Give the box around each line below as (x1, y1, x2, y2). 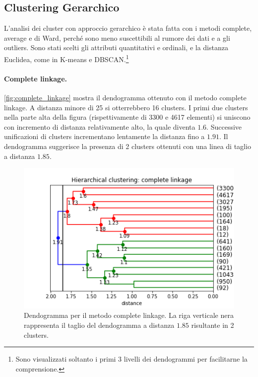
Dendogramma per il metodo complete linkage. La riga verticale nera (24, 310, 234, 320)
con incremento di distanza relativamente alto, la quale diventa (4, 121, 195, 132)
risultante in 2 (191, 320, 234, 330)
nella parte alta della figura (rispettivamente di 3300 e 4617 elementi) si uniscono (4, 112, 251, 122)
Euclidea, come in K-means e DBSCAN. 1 (4, 52, 129, 64)
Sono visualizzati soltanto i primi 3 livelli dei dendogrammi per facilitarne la (15, 354, 248, 364)
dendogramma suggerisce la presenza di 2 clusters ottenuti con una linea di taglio (4, 141, 251, 151)
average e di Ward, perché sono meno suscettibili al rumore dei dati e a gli (4, 32, 230, 43)
